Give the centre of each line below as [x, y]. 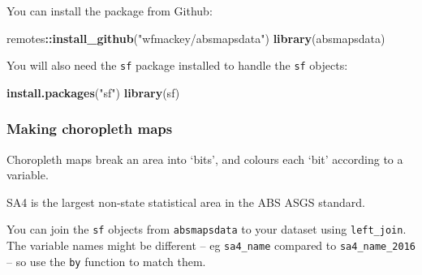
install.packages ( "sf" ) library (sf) [93, 92]
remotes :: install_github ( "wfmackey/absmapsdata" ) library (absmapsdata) [196, 38]
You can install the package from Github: [110, 11]
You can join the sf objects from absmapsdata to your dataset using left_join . [207, 229]
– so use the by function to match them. [106, 261]
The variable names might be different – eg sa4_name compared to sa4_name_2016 [211, 245]
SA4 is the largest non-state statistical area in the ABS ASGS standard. [186, 202]
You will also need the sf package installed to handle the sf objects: [177, 65]
